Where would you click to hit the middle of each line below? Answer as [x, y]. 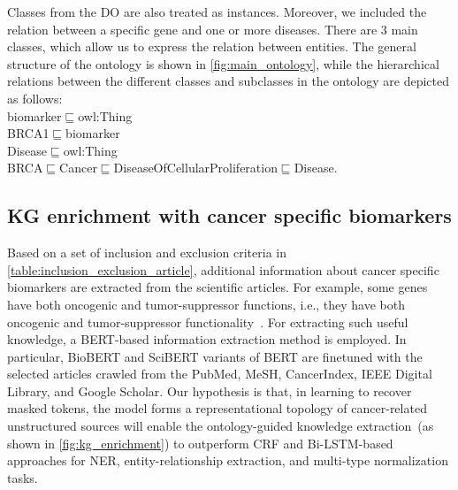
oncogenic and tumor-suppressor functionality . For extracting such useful [208, 322]
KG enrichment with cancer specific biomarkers [229, 215]
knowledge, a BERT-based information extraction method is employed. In [207, 339]
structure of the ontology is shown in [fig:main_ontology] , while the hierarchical [223, 63]
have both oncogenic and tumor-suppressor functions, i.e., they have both [206, 304]
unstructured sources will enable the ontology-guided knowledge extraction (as [221, 426]
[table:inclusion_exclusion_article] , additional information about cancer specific [223, 269]
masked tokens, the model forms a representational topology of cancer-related [217, 408]
